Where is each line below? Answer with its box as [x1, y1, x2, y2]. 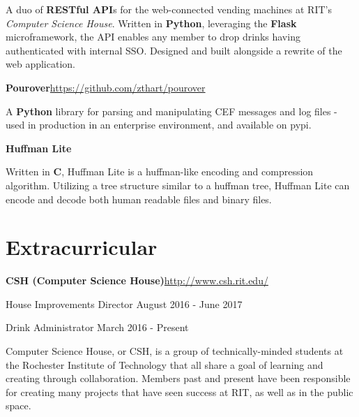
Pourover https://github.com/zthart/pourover [6, 80, 206, 94]
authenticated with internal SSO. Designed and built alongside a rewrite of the [6, 43, 342, 57]
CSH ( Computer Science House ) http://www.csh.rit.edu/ [6, 273, 268, 288]
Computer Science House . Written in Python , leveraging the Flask [6, 15, 297, 30]
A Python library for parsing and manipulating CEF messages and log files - [6, 103, 337, 118]
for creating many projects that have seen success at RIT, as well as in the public [6, 384, 353, 399]
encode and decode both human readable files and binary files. [6, 191, 272, 206]
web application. [6, 57, 75, 71]
